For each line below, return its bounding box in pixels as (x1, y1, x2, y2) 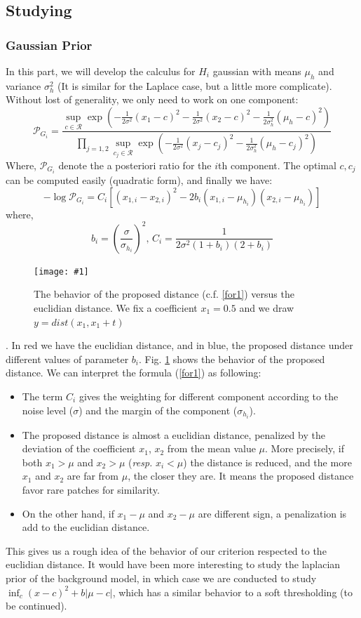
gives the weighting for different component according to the (79, 388, 339, 403)
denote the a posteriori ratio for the (58, 157, 212, 172)
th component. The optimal (218, 157, 336, 172)
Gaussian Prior (6, 36, 93, 53)
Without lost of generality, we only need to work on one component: (6, 92, 299, 107)
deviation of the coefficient (22, 441, 136, 456)
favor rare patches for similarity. (22, 482, 160, 497)
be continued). (6, 598, 67, 613)
